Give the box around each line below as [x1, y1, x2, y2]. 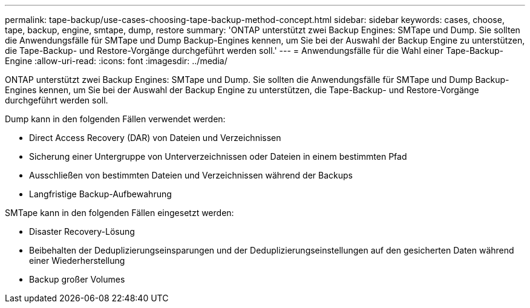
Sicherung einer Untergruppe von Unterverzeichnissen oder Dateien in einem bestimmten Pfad [29, 151, 407, 162]
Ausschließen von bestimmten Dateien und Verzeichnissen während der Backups [29, 170, 353, 180]
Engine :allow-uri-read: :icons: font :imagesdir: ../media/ [5, 56, 227, 66]
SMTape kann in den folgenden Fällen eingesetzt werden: [5, 208, 234, 218]
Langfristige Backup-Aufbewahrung [29, 189, 172, 199]
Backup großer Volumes [29, 274, 125, 284]
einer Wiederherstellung [29, 255, 125, 266]
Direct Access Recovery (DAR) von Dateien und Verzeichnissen [29, 133, 281, 143]
